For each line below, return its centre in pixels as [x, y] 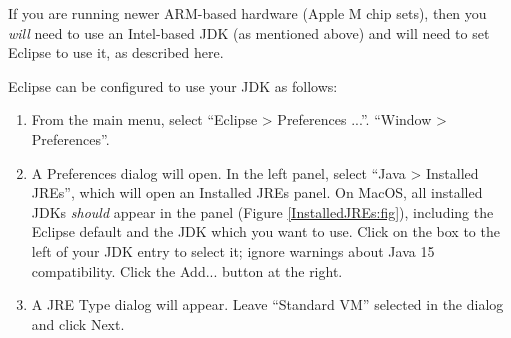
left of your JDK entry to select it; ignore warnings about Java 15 [233, 250]
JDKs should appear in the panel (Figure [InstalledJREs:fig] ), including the [262, 211]
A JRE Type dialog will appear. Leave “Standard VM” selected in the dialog [267, 304]
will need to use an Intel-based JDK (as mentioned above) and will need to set [249, 32]
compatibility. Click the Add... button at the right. [187, 270]
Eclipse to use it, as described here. [116, 52]
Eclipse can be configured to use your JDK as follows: [173, 85]
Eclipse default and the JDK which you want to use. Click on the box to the [265, 231]
